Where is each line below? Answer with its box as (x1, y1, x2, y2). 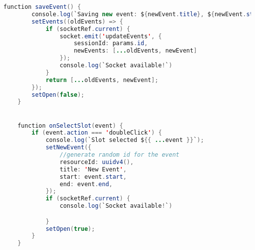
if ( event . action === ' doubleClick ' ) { (31, 129, 162, 137)
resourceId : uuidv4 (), (59, 158, 134, 166)
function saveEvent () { (3, 3, 81, 10)
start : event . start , (59, 173, 127, 180)
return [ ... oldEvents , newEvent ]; (45, 76, 159, 83)
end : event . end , (59, 180, 113, 188)
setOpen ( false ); (31, 91, 85, 98)
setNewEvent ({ (45, 144, 91, 151)
